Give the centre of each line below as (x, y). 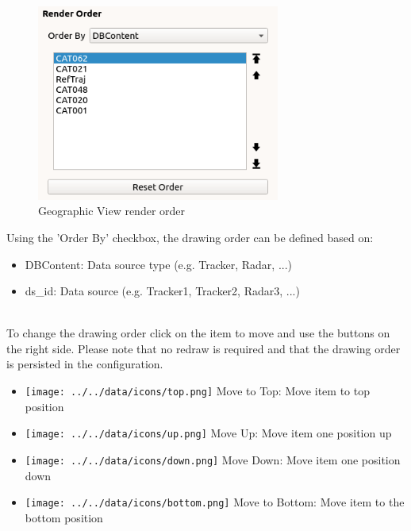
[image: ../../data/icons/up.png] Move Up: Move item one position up (208, 433)
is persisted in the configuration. (85, 364)
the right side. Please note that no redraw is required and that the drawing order (204, 348)
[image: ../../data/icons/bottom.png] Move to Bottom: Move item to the (215, 502)
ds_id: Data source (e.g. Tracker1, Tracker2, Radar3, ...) (162, 291)
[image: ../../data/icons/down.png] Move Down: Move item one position (213, 459)
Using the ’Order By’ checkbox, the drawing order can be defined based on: (190, 237)
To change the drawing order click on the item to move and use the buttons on (198, 333)
